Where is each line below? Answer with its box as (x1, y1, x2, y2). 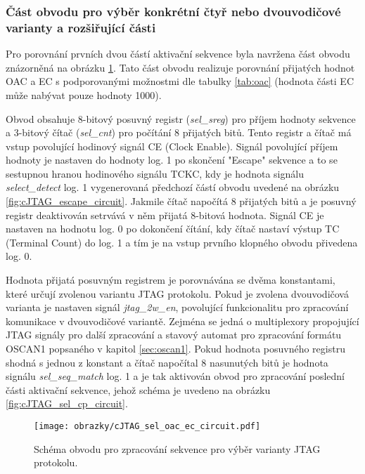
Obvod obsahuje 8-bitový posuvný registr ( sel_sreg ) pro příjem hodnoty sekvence (6, 111, 356, 126)
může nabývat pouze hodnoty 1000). (6, 87, 162, 102)
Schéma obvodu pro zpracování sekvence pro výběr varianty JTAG (34, 441, 321, 456)
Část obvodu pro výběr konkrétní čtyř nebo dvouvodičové (6, 2, 341, 20)
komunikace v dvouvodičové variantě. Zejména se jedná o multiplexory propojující (6, 313, 359, 328)
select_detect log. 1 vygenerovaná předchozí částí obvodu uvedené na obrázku (6, 180, 340, 195)
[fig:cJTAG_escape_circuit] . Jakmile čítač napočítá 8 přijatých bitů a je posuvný (6, 194, 357, 209)
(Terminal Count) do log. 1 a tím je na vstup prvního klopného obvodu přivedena (6, 235, 358, 249)
